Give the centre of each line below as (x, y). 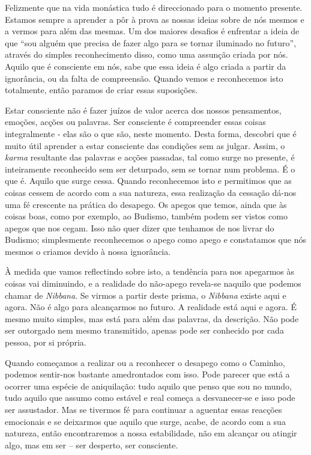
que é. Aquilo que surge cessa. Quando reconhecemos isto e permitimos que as (148, 181)
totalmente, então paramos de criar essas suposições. (101, 90)
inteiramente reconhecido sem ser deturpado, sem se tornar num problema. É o (150, 169)
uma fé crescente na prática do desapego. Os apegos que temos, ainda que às (146, 204)
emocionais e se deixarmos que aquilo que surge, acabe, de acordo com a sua (145, 421)
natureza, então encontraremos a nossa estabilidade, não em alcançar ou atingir (151, 433)
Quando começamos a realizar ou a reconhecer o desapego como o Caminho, (145, 362)
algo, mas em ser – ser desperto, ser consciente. (92, 444)
